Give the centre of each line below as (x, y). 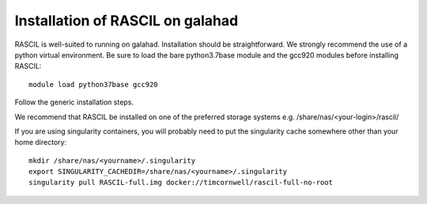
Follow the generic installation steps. (74, 102)
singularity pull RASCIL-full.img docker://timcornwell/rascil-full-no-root (181, 183)
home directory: (41, 142)
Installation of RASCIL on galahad (127, 21)
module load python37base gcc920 (93, 84)
